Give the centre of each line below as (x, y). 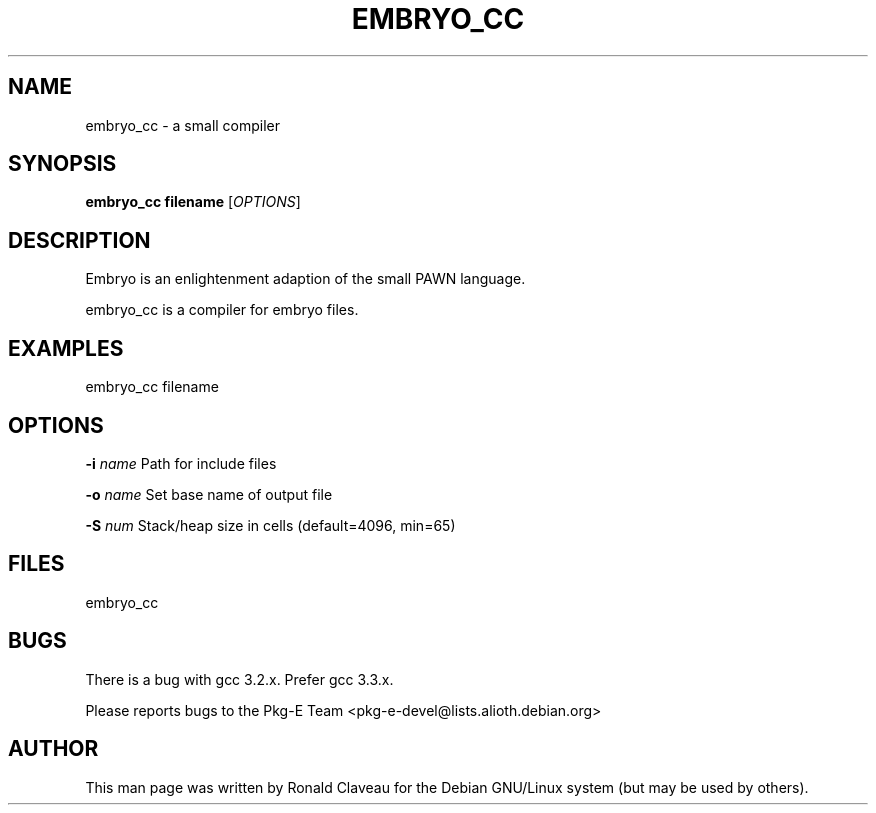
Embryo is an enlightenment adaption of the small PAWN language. (305, 279)
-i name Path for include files (181, 463)
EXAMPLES (66, 348)
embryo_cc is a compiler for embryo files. (222, 310)
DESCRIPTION (79, 240)
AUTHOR (53, 749)
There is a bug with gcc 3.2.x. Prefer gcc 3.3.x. (239, 679)
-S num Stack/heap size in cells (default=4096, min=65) (270, 525)
